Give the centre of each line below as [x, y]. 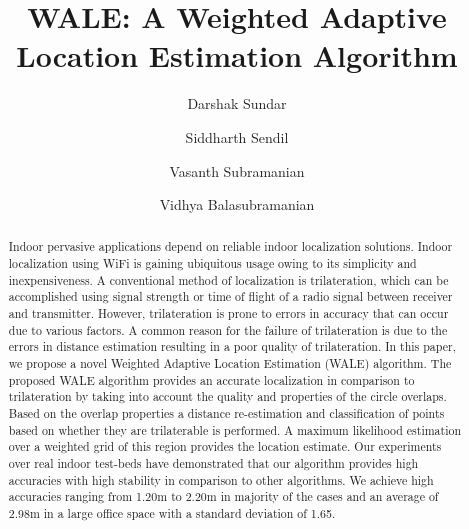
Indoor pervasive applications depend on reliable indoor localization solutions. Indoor [230, 246]
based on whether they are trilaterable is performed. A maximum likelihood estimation [235, 429]
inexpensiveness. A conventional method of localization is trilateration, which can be [228, 279]
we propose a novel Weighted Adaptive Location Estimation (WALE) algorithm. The [230, 363]
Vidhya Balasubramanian [237, 204]
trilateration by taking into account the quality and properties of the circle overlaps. [227, 396]
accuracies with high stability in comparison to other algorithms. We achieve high [221, 479]
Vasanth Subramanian [237, 170]
